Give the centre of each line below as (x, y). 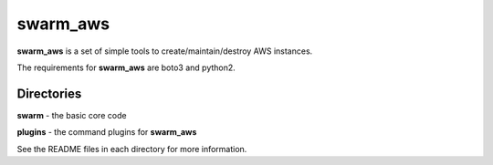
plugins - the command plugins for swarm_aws (107, 132)
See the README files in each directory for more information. (132, 149)
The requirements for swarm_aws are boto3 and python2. (126, 67)
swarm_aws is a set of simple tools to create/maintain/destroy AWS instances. (165, 51)
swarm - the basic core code (72, 115)
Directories (49, 93)
